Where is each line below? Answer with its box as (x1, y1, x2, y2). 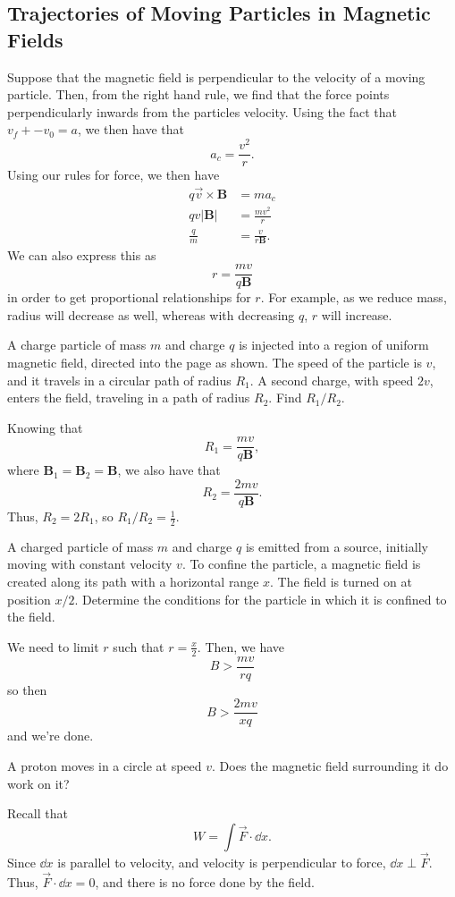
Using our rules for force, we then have (7, 165, 220, 184)
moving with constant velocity (7, 554, 173, 573)
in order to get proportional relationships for (7, 288, 251, 307)
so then (7, 680, 47, 698)
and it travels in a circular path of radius (7, 370, 232, 389)
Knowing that (7, 418, 83, 436)
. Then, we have (197, 637, 285, 656)
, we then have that (77, 120, 184, 139)
